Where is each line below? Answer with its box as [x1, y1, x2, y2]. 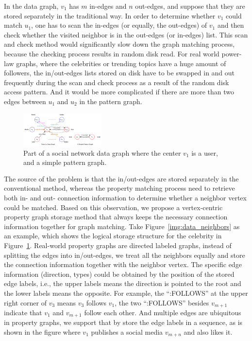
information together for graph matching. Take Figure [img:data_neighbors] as [4, 221, 240, 231]
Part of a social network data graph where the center [23, 147, 181, 158]
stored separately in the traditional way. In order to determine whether [4, 10, 216, 20]
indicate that [4, 307, 42, 317]
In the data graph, [4, 1, 59, 11]
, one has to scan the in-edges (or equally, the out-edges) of [31, 20, 207, 30]
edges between [4, 96, 46, 106]
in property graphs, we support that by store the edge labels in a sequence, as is [4, 317, 243, 327]
